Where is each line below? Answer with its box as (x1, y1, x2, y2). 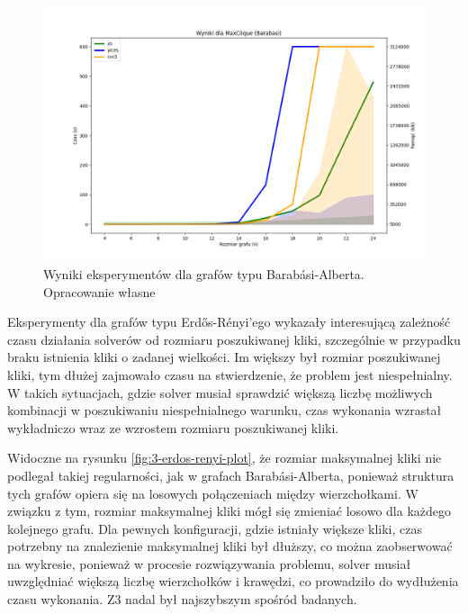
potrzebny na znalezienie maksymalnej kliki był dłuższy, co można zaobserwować (7, 537, 453, 555)
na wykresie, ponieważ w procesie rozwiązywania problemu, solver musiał (7, 554, 411, 573)
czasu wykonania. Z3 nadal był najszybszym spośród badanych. (7, 590, 357, 609)
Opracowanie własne (43, 282, 156, 301)
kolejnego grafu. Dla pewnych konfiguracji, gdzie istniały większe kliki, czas (7, 519, 422, 537)
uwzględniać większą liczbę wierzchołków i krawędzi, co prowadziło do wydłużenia (7, 572, 459, 591)
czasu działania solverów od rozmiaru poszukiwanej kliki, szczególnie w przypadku (7, 330, 461, 348)
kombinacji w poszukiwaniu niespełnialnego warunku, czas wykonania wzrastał (7, 401, 442, 420)
